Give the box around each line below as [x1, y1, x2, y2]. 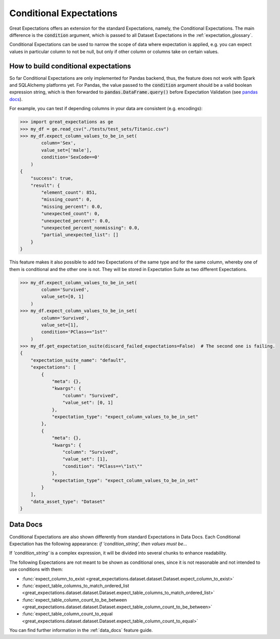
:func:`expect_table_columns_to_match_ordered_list [22, 582, 130, 589]
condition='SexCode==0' [41, 154, 100, 160]
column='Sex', [41, 140, 76, 146]
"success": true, [30, 176, 74, 181]
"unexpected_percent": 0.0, [41, 218, 111, 224]
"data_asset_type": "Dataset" [30, 499, 105, 504]
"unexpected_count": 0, [41, 211, 100, 217]
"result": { [30, 182, 61, 188]
